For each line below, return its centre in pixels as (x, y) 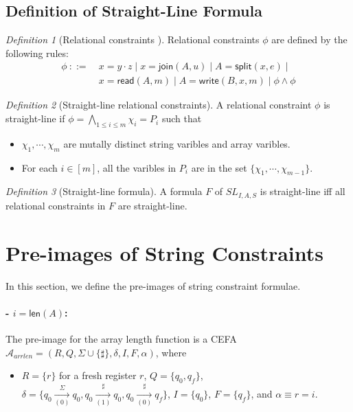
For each (39, 167)
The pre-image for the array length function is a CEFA (121, 339)
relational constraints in (56, 205)
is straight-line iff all (303, 191)
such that (182, 118)
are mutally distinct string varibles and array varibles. (177, 143)
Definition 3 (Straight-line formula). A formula (104, 191)
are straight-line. (152, 205)
